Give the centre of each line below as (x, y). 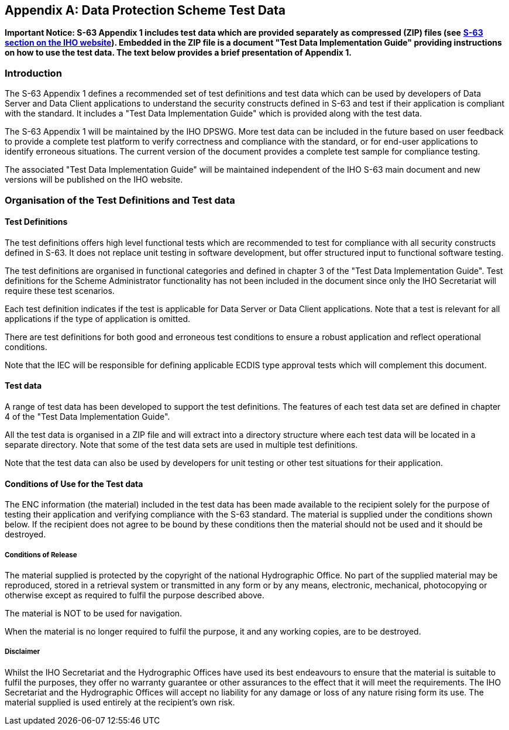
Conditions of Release (41, 555)
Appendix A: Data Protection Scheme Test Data (145, 10)
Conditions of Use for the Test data (74, 484)
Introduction (33, 73)
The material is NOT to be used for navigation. (94, 613)
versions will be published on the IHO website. (94, 180)
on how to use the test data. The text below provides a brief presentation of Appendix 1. (178, 53)
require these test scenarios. (60, 290)
